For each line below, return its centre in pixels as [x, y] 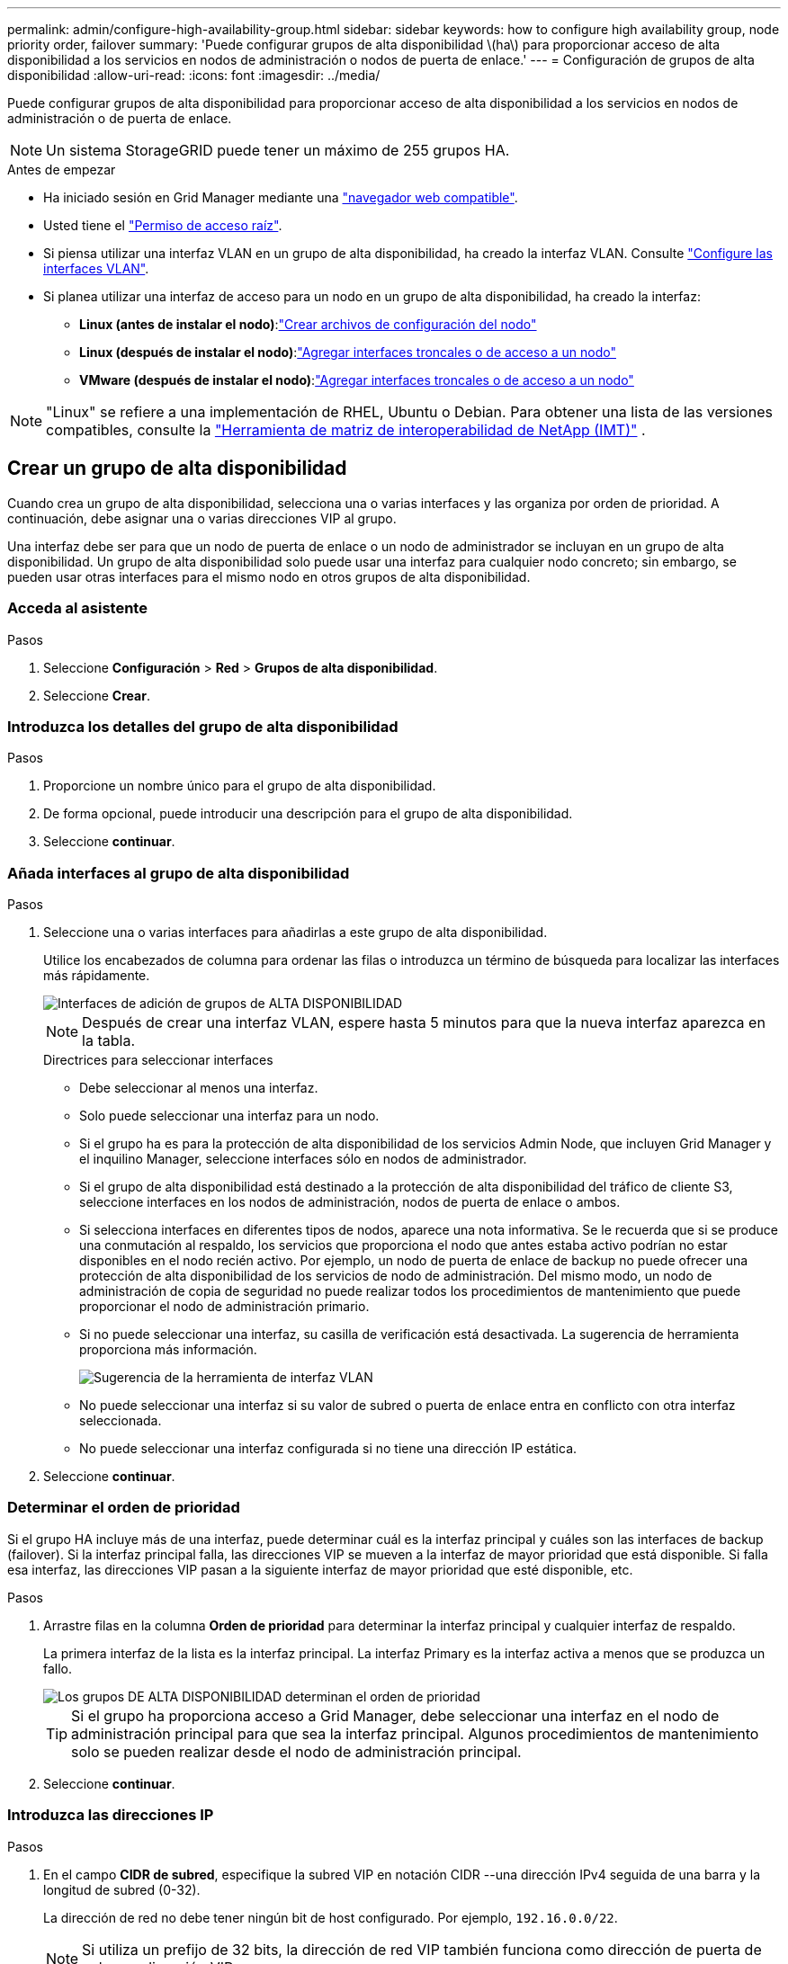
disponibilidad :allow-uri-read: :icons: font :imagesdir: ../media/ [194, 75]
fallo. [58, 1668]
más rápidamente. [97, 976]
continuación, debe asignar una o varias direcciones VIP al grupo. [202, 518]
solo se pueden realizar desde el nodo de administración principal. [296, 1751]
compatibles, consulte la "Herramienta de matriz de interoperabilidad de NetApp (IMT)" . [346, 430]
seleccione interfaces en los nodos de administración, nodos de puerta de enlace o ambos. [350, 1202]
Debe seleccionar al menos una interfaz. [199, 1088]
